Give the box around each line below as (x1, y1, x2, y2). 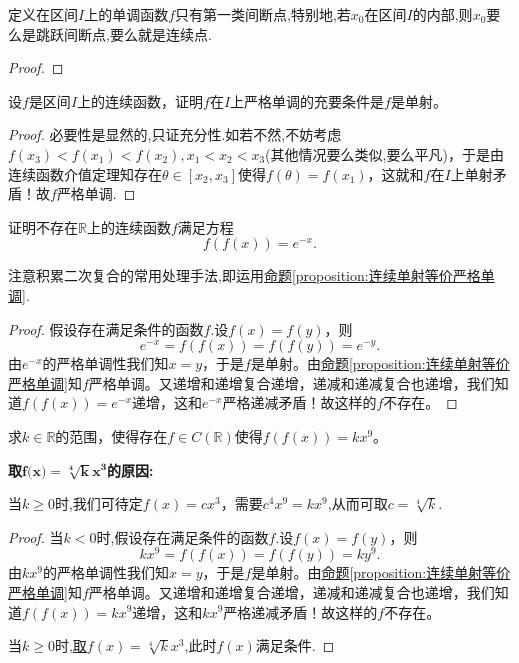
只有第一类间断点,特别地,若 (175, 4, 351, 24)
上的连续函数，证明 (77, 90, 204, 111)
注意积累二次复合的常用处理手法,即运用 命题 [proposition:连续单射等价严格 (8, 265, 481, 286)
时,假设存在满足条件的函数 (96, 526, 269, 547)
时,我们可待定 (54, 493, 143, 514)
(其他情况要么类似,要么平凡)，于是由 (265, 143, 504, 164)
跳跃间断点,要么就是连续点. (35, 23, 212, 44)
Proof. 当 (8, 526, 64, 547)
